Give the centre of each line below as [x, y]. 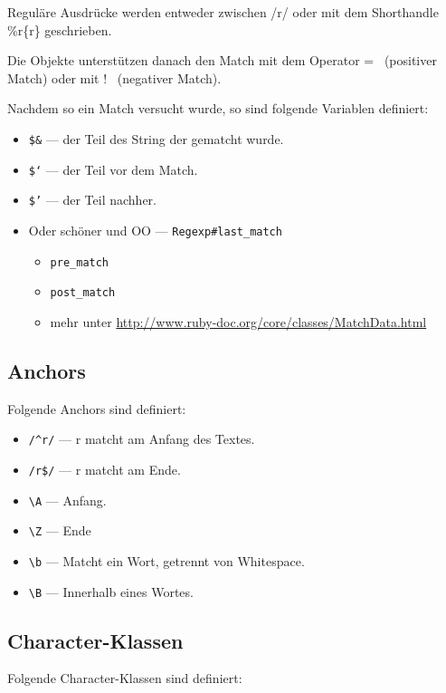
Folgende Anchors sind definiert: [97, 408]
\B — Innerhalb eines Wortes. [111, 591]
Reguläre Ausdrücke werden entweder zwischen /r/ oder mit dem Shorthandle [223, 12]
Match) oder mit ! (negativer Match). [114, 77]
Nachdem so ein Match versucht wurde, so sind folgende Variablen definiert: [218, 108]
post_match [83, 293]
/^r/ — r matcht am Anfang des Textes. [142, 439]
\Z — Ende [60, 530]
